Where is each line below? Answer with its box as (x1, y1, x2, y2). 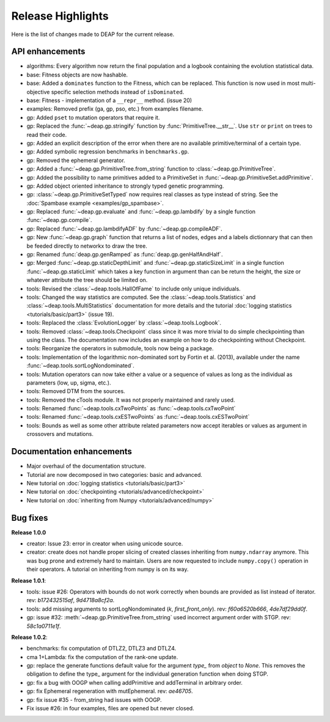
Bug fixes (11, 512, 48, 523)
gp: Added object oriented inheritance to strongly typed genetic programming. (26, 182, 224, 190)
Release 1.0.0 (11, 529, 46, 536)
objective (26, 88, 50, 95)
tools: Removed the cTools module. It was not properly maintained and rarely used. (26, 396, 235, 403)
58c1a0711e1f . (26, 622, 61, 630)
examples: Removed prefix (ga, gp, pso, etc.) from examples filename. (26, 105, 204, 112)
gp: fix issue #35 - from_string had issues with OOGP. (26, 696, 162, 703)
